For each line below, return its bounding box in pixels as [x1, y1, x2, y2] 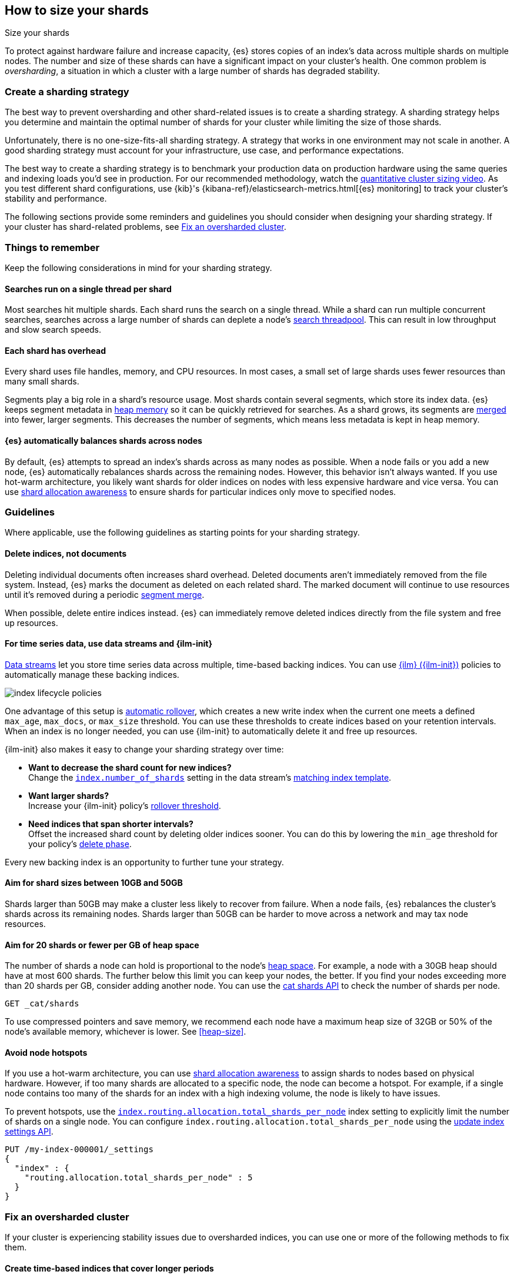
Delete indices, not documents [5, 548, 127, 558]
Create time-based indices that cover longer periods [5, 1263, 214, 1273]
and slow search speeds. [5, 324, 102, 335]
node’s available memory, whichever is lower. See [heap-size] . [5, 1026, 246, 1037]
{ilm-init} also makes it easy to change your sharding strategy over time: [5, 744, 284, 754]
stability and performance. [5, 193, 107, 204]
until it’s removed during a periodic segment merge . [5, 589, 205, 600]
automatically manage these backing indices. [5, 669, 179, 680]
